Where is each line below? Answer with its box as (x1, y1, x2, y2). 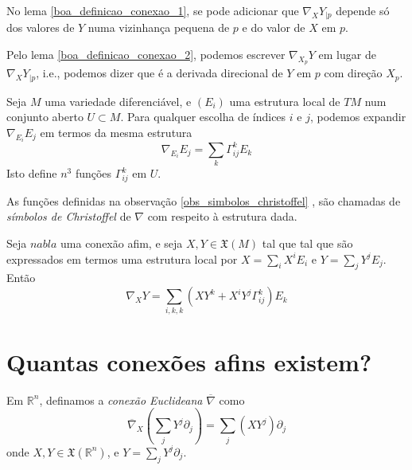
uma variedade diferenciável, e (45, 92, 192, 109)
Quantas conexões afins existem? (6, 345, 372, 378)
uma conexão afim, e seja (60, 235, 183, 252)
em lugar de (318, 46, 376, 63)
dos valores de (6, 19, 75, 36)
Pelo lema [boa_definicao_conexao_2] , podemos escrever (6, 46, 286, 63)
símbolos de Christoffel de (6, 208, 131, 225)
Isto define (6, 165, 57, 182)
